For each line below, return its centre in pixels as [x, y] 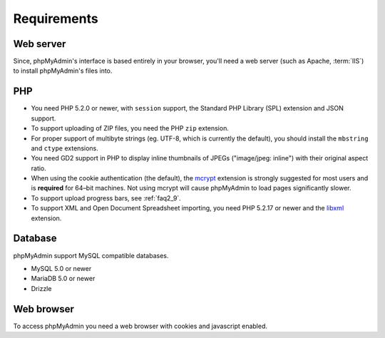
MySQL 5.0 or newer [61, 268]
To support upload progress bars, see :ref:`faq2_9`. [106, 198]
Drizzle [41, 288]
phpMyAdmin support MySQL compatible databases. [91, 255]
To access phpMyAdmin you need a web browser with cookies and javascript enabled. [140, 326]
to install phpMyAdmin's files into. [63, 71]
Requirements [56, 19]
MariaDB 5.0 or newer [63, 279]
